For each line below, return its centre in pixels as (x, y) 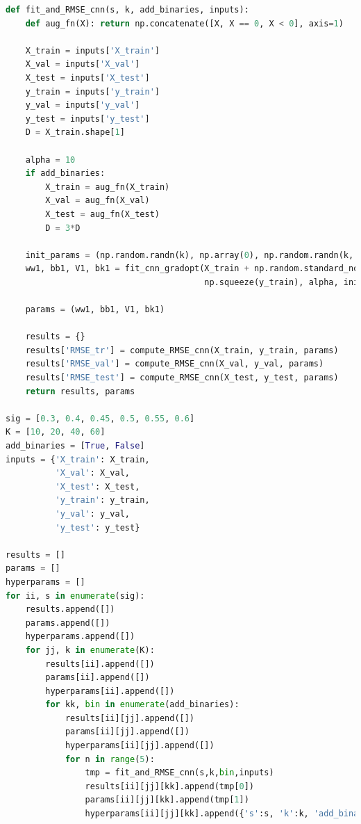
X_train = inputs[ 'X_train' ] (92, 50)
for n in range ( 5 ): (110, 759)
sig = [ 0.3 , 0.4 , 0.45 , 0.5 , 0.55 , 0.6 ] (100, 418)
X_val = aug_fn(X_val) (98, 201)
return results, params (80, 391)
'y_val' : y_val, (92, 514)
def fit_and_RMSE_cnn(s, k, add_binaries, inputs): (127, 10)
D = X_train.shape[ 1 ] (75, 132)
